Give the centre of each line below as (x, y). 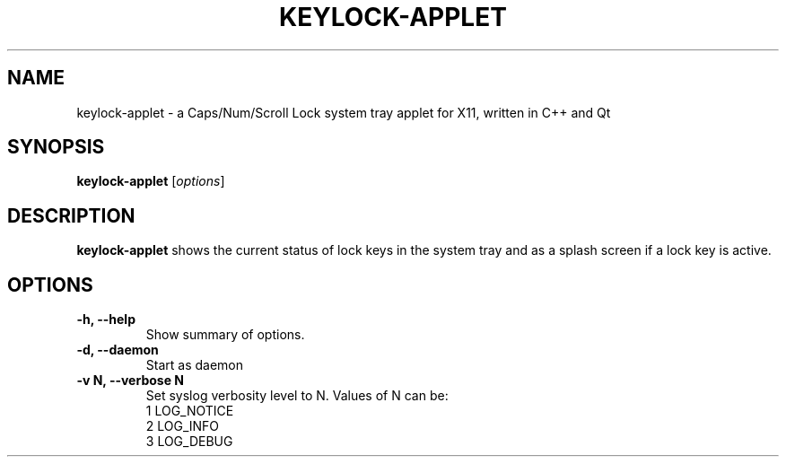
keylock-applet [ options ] (151, 181)
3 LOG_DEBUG (189, 442)
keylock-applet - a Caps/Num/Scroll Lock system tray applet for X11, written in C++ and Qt (344, 112)
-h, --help (106, 320)
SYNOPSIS (56, 147)
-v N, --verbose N (130, 381)
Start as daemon (195, 365)
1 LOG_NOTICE (190, 411)
